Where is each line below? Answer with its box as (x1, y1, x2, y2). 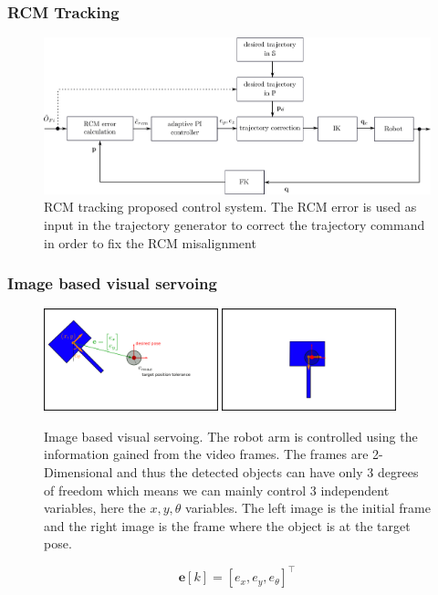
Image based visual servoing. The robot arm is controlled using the (44, 426, 418, 445)
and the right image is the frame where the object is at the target (44, 516, 411, 535)
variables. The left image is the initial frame (185, 498, 431, 517)
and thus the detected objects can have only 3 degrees (116, 462, 419, 481)
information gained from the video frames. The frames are (44, 444, 369, 464)
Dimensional (44, 462, 113, 481)
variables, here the (44, 498, 146, 517)
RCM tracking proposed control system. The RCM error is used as (44, 197, 417, 216)
